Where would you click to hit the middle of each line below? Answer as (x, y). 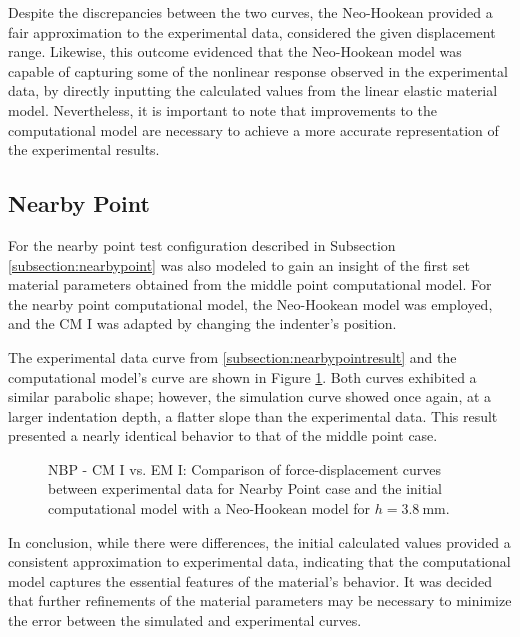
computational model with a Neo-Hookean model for (209, 508)
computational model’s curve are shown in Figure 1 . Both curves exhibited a (242, 376)
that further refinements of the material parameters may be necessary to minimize (260, 600)
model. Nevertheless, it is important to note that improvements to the (222, 109)
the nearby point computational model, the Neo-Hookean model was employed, (250, 303)
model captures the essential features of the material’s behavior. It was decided (250, 580)
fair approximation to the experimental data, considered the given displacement (252, 31)
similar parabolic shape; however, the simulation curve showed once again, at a (250, 396)
